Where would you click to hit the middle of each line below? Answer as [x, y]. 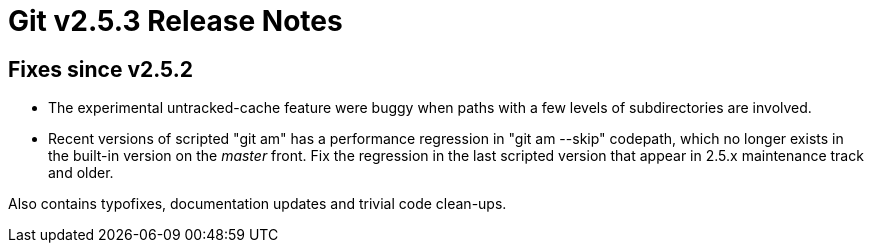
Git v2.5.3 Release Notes [175, 21]
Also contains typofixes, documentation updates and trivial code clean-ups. [257, 204]
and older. [81, 173]
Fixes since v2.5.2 [100, 69]
